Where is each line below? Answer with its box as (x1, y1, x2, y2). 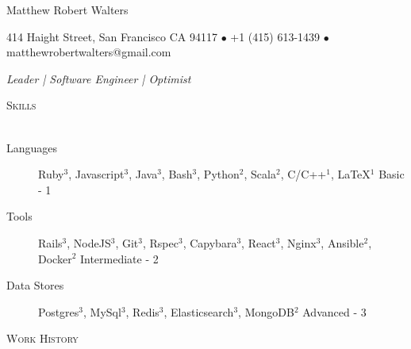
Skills (6, 97, 36, 113)
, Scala (244, 166, 276, 182)
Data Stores (6, 277, 64, 293)
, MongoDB (238, 303, 294, 320)
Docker (38, 250, 72, 267)
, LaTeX (330, 166, 371, 182)
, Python (197, 166, 240, 182)
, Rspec (143, 234, 179, 251)
